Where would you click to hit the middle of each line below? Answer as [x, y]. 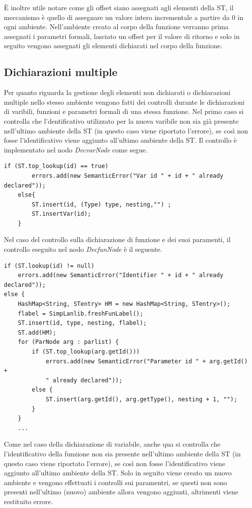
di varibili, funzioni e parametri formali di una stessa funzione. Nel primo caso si [124, 111]
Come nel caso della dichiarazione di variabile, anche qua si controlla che [112, 444]
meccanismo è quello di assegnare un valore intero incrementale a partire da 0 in [124, 17]
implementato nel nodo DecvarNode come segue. [76, 149]
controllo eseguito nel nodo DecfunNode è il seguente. [83, 249]
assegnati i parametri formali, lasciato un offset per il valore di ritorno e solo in [122, 36]
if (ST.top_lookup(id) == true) [56, 166]
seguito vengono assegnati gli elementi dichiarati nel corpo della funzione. [113, 46]
